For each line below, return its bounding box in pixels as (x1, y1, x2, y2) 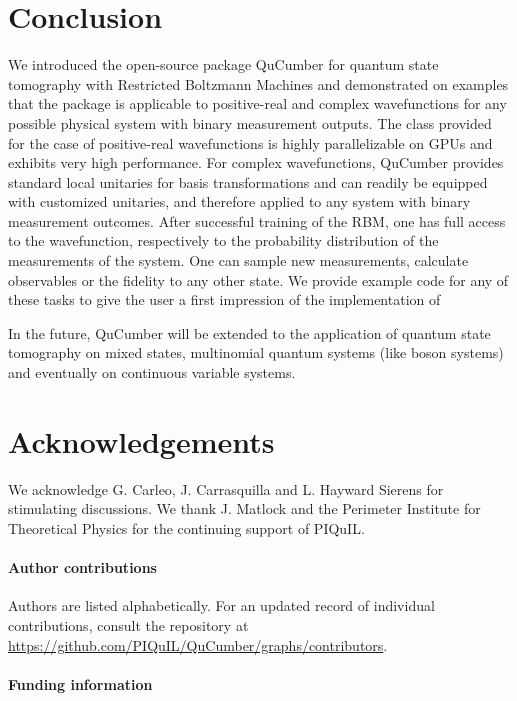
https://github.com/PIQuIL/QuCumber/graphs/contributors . (8, 634, 388, 655)
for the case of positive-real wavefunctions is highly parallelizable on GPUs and (8, 132, 493, 153)
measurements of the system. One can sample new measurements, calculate (8, 250, 469, 271)
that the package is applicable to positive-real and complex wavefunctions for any (8, 93, 507, 114)
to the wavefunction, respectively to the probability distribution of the (8, 230, 439, 251)
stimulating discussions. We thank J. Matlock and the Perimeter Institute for (8, 498, 481, 519)
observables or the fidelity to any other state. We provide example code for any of (8, 269, 509, 290)
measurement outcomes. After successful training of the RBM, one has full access (8, 210, 506, 231)
